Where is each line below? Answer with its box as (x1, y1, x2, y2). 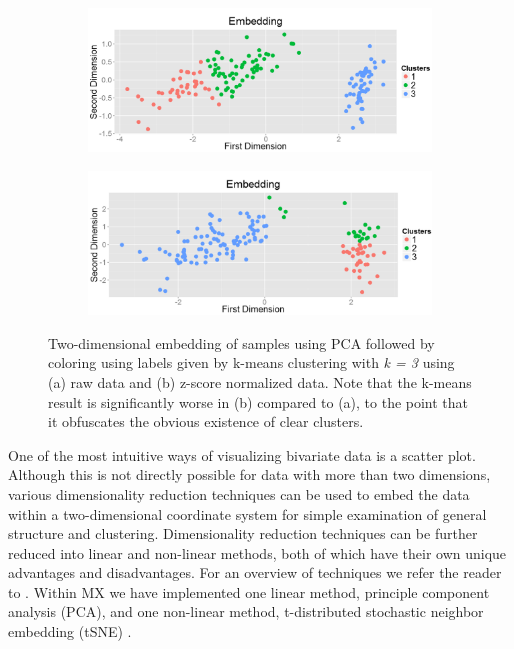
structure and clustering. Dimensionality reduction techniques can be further (8, 523, 478, 544)
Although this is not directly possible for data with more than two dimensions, (8, 464, 491, 485)
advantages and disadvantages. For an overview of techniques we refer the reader (8, 562, 502, 583)
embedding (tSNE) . (8, 621, 132, 642)
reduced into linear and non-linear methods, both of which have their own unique (8, 542, 507, 563)
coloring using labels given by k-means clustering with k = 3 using (48, 352, 455, 373)
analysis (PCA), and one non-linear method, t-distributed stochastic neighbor (8, 601, 484, 622)
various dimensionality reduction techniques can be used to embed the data (8, 483, 470, 504)
